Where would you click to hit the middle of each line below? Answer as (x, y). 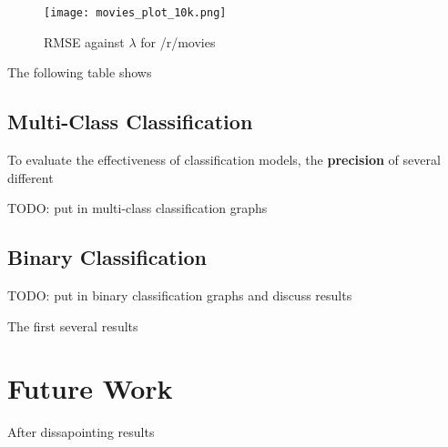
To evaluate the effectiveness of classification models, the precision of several (224, 160)
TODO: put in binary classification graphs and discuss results (180, 295)
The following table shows (80, 72)
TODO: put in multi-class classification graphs (137, 208)
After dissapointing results (81, 432)
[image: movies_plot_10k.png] (135, 13)
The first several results (73, 325)
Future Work (90, 388)
